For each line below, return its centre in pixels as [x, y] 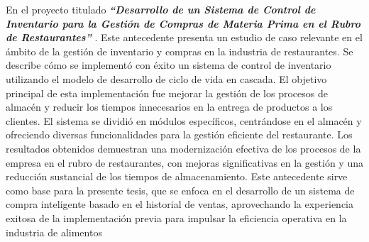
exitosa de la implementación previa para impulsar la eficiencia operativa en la [176, 218]
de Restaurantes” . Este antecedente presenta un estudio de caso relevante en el [184, 37]
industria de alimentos [54, 232]
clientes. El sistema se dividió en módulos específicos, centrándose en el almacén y [184, 120]
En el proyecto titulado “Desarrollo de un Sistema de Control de [161, 9]
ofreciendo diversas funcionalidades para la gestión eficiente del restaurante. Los [179, 134]
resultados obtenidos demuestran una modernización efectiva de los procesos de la [183, 148]
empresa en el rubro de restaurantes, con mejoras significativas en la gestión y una [184, 162]
